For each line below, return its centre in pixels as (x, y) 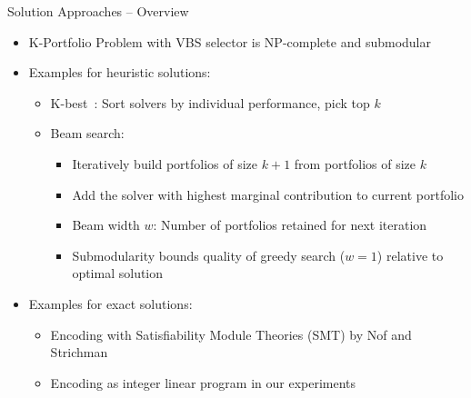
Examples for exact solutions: (110, 303)
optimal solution (118, 273)
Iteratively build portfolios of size (165, 163)
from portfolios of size (355, 163)
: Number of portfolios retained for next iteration (290, 225)
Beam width (106, 225)
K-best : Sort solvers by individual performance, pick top (210, 102)
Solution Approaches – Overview (98, 11)
